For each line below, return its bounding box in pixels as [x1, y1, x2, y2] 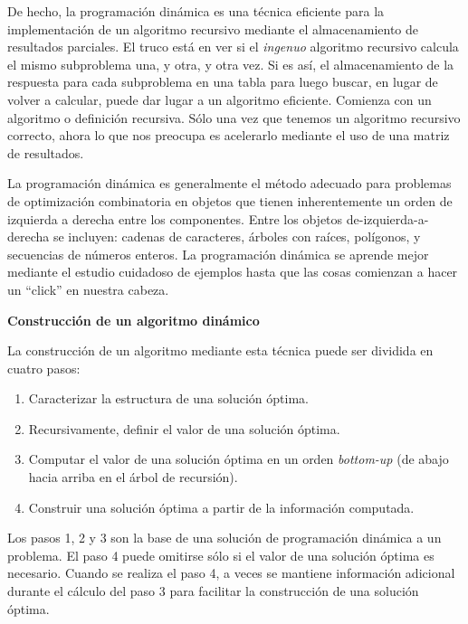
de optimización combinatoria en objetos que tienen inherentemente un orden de [7, 191, 453, 210]
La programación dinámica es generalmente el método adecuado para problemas [7, 174, 452, 193]
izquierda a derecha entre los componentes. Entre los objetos [7, 209, 343, 228]
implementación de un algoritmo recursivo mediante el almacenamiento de [7, 19, 418, 38]
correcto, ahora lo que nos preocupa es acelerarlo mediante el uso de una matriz [7, 126, 450, 145]
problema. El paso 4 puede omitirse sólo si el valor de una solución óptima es [7, 545, 435, 564]
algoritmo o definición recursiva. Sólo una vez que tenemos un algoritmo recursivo [7, 108, 461, 127]
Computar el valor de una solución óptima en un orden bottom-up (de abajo [28, 449, 449, 468]
